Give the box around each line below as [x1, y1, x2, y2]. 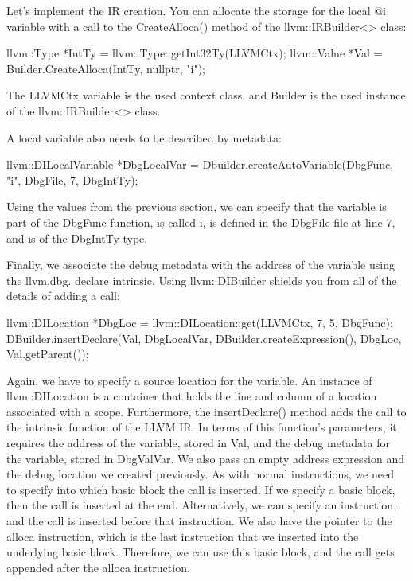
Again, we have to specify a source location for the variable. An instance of [6, 372, 372, 388]
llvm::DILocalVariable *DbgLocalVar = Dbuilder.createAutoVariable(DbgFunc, [6, 156, 394, 173]
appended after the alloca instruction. [6, 559, 190, 575]
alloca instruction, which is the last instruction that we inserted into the [6, 528, 359, 544]
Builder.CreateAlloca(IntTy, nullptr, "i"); [6, 60, 205, 76]
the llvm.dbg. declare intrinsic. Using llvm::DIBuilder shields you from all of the [6, 271, 397, 288]
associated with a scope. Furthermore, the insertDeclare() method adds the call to [6, 403, 407, 419]
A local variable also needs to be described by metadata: [6, 129, 282, 146]
